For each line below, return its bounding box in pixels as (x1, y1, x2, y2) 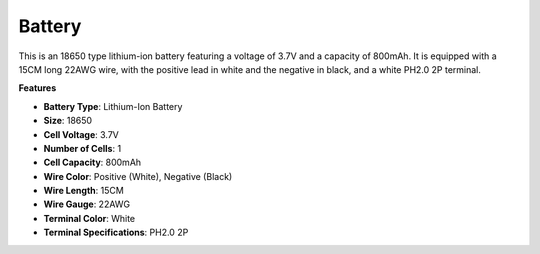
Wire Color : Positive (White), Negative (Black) (43, 170, 233, 182)
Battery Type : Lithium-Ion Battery (43, 100, 183, 112)
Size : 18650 (43, 115, 93, 127)
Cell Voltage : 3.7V (43, 128, 120, 140)
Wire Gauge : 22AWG (43, 198, 131, 210)
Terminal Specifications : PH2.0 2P (43, 226, 189, 239)
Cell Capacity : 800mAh (43, 156, 142, 169)
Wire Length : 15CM (43, 185, 124, 197)
